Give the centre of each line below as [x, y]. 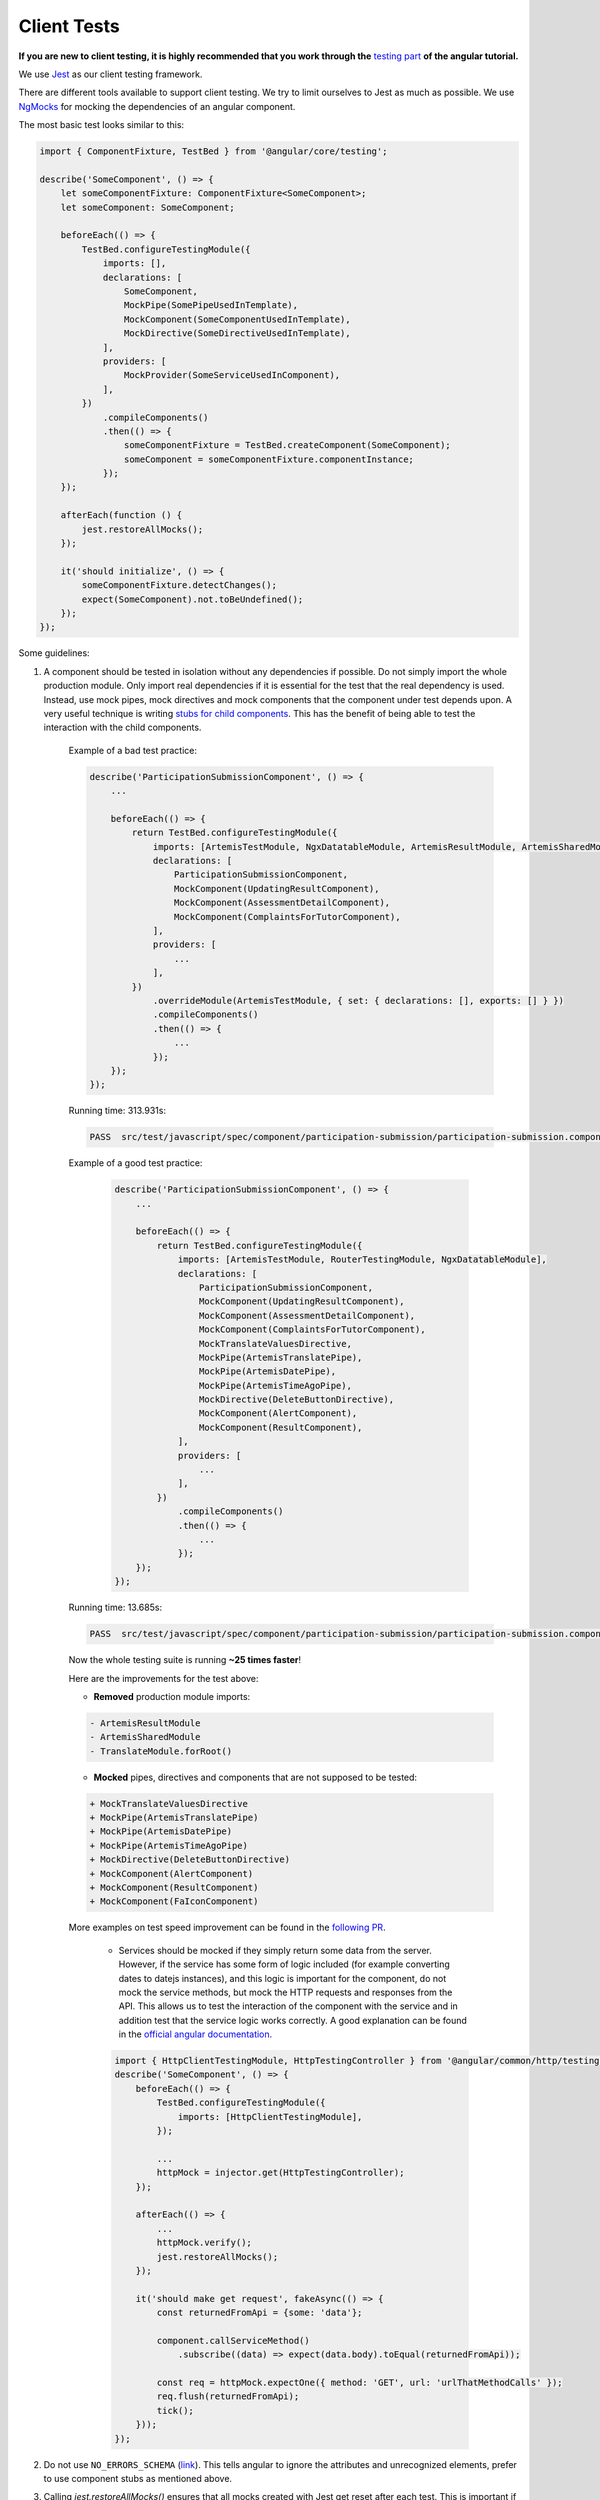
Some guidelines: [54, 653]
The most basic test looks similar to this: [101, 125]
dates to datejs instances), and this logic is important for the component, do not [282, 1978]
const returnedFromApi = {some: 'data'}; [259, 2313]
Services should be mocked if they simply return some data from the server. [275, 1950]
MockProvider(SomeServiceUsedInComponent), [232, 375]
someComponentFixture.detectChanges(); [179, 585]
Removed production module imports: [172, 1696]
